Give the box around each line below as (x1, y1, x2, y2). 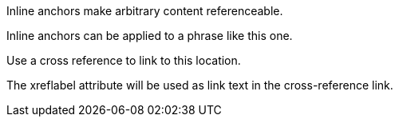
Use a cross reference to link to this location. (6, 54, 241, 67)
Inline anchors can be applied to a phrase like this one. (6, 29, 293, 42)
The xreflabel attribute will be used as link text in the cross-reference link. (6, 78, 393, 92)
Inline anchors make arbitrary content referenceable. (6, 4, 283, 18)
